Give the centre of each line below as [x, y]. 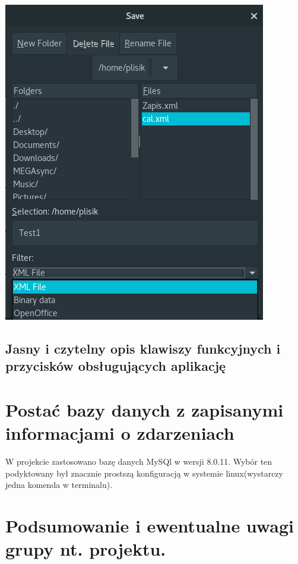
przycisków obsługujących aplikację [116, 366]
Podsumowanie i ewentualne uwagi [150, 526]
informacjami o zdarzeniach [120, 433]
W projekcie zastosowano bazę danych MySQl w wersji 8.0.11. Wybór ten [139, 461]
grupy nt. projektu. [86, 549]
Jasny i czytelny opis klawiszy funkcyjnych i [143, 348]
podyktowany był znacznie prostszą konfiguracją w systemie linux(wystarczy [144, 473]
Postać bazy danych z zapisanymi [145, 409]
